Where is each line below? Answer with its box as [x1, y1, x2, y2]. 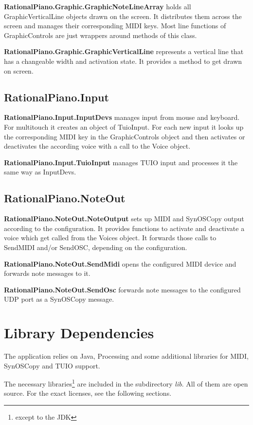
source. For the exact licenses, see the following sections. [4, 388, 172, 398]
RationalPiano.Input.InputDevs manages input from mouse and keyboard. [4, 112, 240, 122]
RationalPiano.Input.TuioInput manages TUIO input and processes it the [4, 157, 238, 167]
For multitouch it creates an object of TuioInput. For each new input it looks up [4, 121, 244, 132]
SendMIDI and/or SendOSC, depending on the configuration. [4, 242, 187, 252]
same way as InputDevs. [4, 167, 76, 177]
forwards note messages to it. [4, 268, 90, 278]
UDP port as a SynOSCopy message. [4, 294, 114, 304]
